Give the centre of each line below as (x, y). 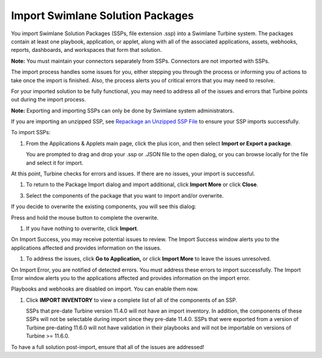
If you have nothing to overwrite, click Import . (82, 228)
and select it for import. (55, 163)
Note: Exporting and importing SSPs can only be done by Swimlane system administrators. (123, 110)
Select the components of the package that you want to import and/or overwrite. (125, 195)
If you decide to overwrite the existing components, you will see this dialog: (104, 206)
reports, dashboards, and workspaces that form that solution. (86, 50)
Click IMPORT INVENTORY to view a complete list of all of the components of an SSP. (132, 300)
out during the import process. (49, 100)
